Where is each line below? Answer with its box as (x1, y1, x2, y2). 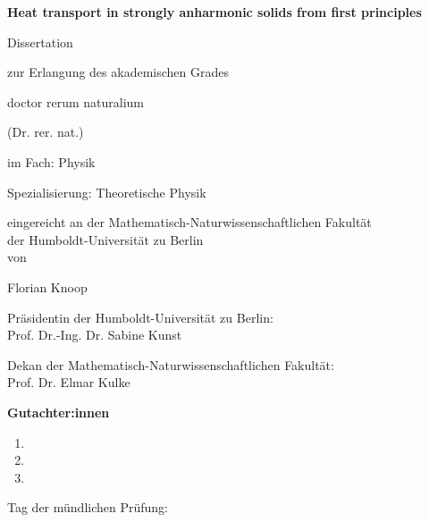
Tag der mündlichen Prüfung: (7, 498, 168, 517)
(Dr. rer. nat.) (7, 122, 84, 141)
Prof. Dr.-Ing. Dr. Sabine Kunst (7, 325, 182, 344)
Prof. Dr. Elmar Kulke (7, 373, 130, 391)
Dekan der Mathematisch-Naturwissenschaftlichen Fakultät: (7, 355, 334, 374)
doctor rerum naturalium (7, 92, 145, 111)
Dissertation (7, 32, 73, 51)
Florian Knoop (7, 277, 88, 296)
